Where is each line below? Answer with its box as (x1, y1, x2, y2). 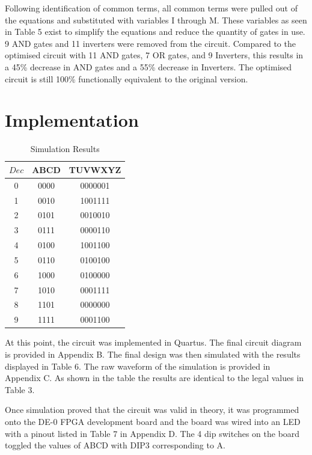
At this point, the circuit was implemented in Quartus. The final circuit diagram (5, 336, 302, 349)
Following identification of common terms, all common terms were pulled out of (5, 2, 298, 14)
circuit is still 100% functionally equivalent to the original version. (5, 72, 248, 85)
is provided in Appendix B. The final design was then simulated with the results (5, 348, 301, 360)
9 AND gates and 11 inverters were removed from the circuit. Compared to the (5, 37, 296, 49)
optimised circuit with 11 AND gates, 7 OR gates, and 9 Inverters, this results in (5, 49, 304, 61)
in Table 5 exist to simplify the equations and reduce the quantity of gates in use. (5, 25, 305, 38)
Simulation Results (30, 142, 100, 155)
